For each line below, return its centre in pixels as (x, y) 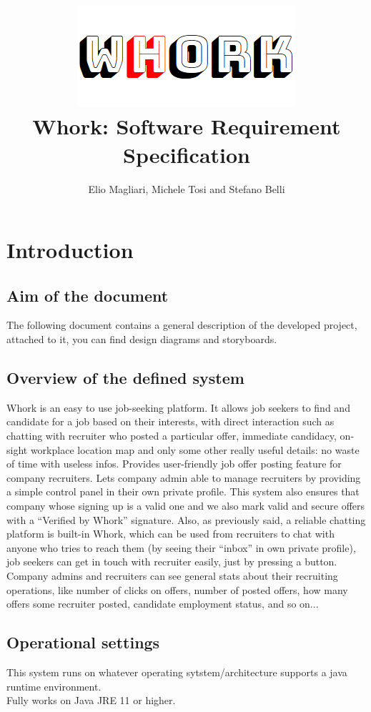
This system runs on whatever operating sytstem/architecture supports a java (177, 672)
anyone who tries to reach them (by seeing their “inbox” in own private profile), (181, 547)
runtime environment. (54, 686)
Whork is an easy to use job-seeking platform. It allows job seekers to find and (178, 407)
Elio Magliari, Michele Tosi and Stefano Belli (187, 188)
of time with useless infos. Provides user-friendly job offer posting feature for (174, 464)
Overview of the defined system (125, 378)
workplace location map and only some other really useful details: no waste (195, 449)
